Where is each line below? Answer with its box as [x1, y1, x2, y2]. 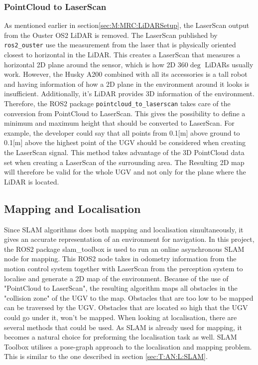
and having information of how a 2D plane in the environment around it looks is [4, 78, 250, 89]
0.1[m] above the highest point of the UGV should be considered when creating [4, 137, 246, 148]
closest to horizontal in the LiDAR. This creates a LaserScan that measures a [4, 49, 241, 60]
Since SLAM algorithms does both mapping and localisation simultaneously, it [4, 224, 244, 234]
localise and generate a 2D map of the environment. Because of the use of [4, 273, 229, 283]
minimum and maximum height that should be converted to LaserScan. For [4, 118, 235, 128]
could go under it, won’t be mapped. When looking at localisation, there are [4, 312, 237, 322]
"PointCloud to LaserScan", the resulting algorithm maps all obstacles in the [4, 283, 238, 293]
